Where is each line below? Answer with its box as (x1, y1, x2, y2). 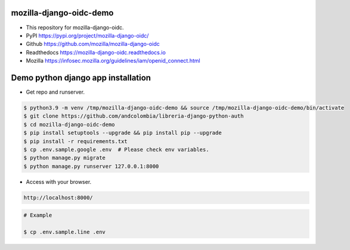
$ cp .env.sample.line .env (23, 229, 106, 236)
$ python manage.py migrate (23, 155, 106, 161)
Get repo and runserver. (26, 88, 85, 95)
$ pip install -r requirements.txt (23, 138, 128, 144)
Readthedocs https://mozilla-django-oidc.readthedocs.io (26, 48, 166, 56)
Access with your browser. (26, 178, 92, 185)
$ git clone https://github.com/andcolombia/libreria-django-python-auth (23, 113, 244, 119)
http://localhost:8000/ (23, 194, 94, 201)
